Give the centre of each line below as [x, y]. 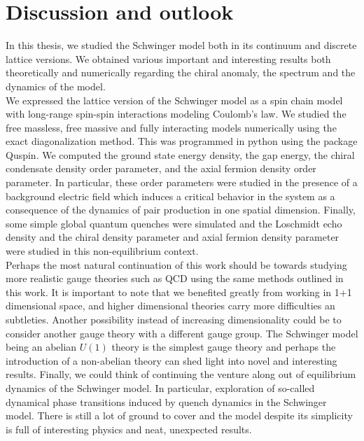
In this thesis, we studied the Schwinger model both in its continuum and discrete [181, 45]
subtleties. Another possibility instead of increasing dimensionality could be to [174, 319]
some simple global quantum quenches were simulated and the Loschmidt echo [174, 223]
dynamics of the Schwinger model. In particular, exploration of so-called [160, 387]
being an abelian [41, 347]
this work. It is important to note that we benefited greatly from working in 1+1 [179, 292]
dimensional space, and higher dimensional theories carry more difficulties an [170, 306]
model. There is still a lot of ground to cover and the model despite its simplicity [179, 415]
